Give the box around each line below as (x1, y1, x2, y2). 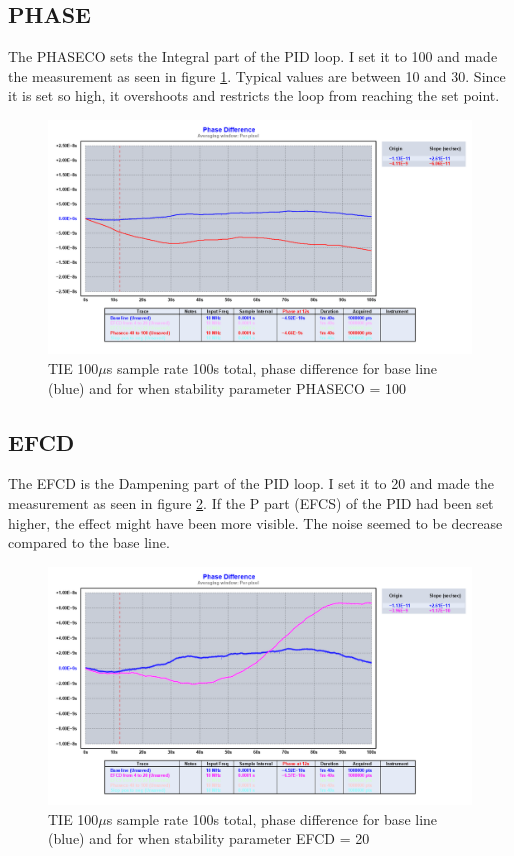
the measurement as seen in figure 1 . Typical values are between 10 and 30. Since (8, 65, 506, 86)
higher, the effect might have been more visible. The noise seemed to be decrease (8, 512, 503, 533)
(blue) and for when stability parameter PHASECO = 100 (48, 377, 407, 398)
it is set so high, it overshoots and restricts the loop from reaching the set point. (8, 85, 500, 106)
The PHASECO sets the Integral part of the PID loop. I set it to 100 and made (8, 46, 498, 67)
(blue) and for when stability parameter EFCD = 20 (48, 828, 370, 849)
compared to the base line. (8, 532, 170, 553)
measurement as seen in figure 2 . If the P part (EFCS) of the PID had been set (8, 492, 494, 513)
